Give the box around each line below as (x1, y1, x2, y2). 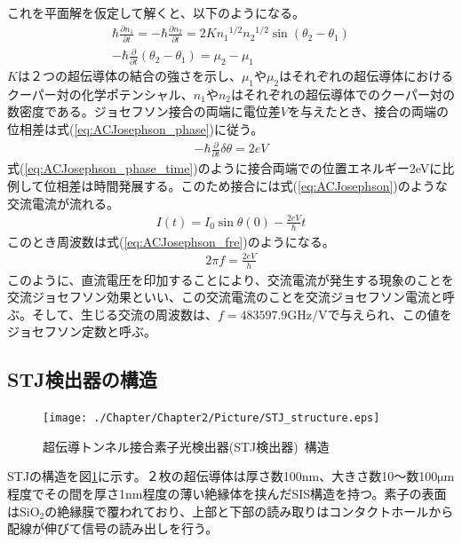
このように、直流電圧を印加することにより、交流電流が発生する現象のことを (7, 270, 454, 288)
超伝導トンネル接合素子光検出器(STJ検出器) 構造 (43, 437, 330, 455)
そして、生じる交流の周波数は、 (31, 304, 218, 323)
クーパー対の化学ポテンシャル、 (7, 84, 194, 103)
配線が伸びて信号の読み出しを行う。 (7, 519, 219, 538)
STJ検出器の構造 (7, 366, 157, 393)
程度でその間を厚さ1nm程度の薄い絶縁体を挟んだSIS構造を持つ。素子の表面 (7, 484, 447, 502)
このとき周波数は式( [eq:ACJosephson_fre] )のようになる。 (7, 232, 335, 250)
